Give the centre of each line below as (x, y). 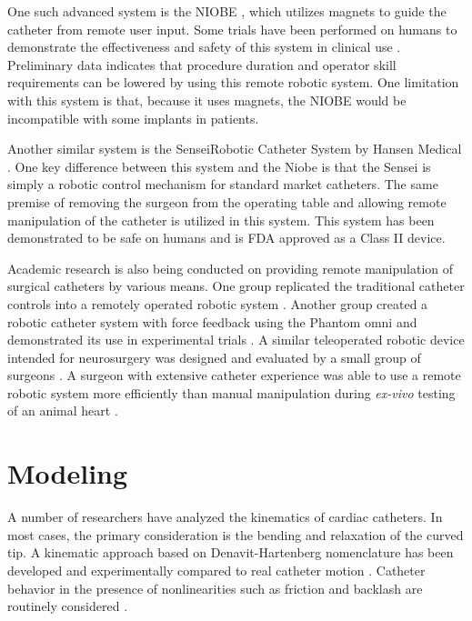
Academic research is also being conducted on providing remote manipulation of (230, 268)
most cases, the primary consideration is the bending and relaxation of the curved (236, 534)
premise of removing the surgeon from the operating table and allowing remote (227, 201)
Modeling (68, 473)
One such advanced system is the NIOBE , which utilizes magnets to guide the (227, 11)
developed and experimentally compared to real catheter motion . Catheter (216, 570)
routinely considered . (68, 606)
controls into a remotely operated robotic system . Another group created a (218, 303)
